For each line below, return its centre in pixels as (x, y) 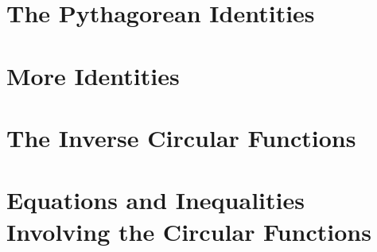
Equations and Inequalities (155, 200)
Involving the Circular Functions (189, 231)
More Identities (93, 75)
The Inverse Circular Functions (181, 137)
